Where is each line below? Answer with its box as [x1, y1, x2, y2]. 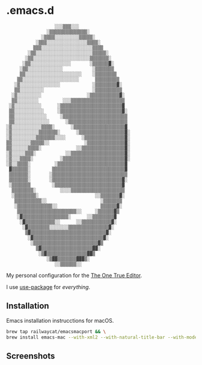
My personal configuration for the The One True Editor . [6, 271, 142, 279]
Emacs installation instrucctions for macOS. [6, 317, 114, 324]
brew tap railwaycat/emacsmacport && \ [6, 328, 106, 335]
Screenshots [6, 351, 55, 361]
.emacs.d [6, 4, 54, 17]
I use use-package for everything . [6, 283, 91, 290]
